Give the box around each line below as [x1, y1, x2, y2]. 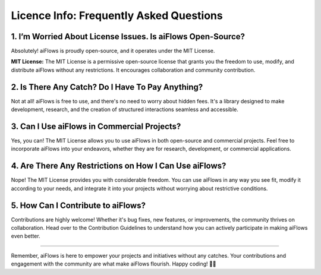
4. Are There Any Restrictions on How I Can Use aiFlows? [11, 161, 226, 171]
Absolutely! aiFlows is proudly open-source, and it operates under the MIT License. [11, 48, 215, 55]
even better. [11, 232, 41, 240]
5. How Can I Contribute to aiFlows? [11, 200, 146, 210]
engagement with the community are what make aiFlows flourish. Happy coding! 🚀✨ [11, 260, 216, 267]
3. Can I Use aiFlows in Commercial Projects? [11, 121, 181, 131]
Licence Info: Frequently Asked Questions [11, 9, 223, 22]
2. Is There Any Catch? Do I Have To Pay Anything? [11, 82, 203, 92]
